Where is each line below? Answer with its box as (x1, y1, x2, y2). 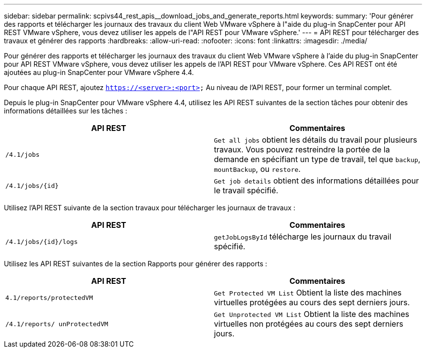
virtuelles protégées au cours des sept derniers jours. (214, 297, 410, 307)
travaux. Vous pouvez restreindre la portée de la (214, 145, 390, 154)
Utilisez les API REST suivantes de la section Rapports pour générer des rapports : (4, 259, 267, 268)
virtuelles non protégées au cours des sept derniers (214, 319, 404, 329)
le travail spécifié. (214, 185, 279, 195)
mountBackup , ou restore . (214, 164, 301, 174)
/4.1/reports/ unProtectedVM (5, 320, 108, 328)
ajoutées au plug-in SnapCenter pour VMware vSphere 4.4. (4, 68, 194, 76)
